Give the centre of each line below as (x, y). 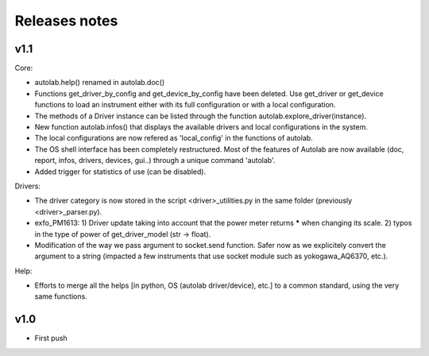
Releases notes (66, 21)
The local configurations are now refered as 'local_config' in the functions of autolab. (174, 138)
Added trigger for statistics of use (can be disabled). (120, 172)
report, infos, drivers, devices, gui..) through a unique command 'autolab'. (155, 161)
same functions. (61, 296)
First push (51, 339)
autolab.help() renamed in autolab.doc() (100, 83)
